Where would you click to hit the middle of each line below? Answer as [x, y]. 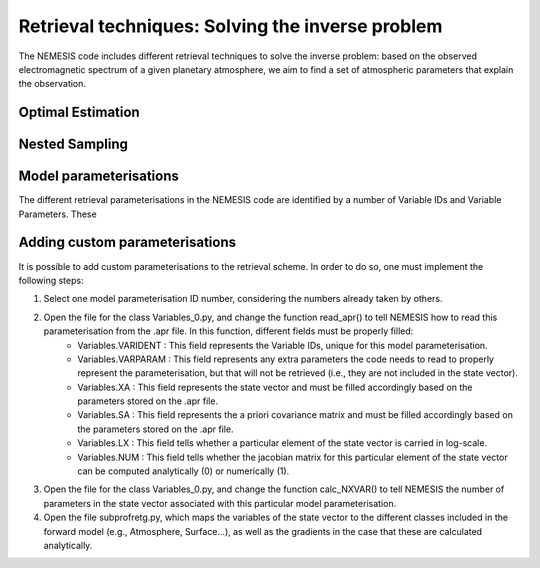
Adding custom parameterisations [127, 242]
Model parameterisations [98, 176]
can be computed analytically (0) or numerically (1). [183, 471]
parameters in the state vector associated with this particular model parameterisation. [220, 503]
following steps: [51, 280]
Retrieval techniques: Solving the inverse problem [230, 26]
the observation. [52, 84]
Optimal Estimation [79, 112]
